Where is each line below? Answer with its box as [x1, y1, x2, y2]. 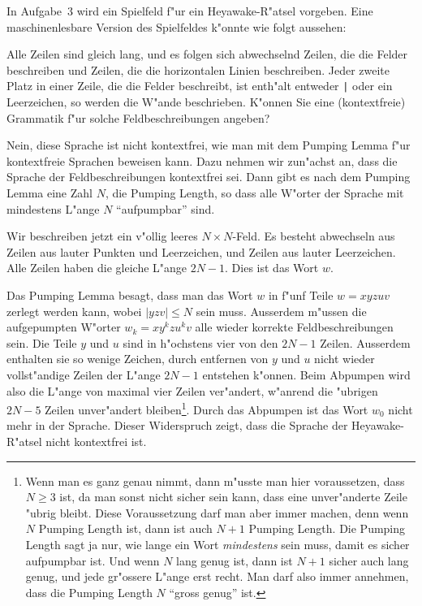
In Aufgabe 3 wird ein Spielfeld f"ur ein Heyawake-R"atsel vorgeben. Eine [6, 2, 373, 19]
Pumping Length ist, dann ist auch [38, 520, 213, 537]
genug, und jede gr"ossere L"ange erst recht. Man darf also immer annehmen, [25, 568, 409, 585]
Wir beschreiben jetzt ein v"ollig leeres [6, 227, 198, 245]
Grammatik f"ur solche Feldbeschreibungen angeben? [6, 109, 270, 126]
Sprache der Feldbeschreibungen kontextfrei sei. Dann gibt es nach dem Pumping [6, 168, 411, 185]
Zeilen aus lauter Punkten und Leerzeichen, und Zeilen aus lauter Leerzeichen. [6, 243, 396, 260]
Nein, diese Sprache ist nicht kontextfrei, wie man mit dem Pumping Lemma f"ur [6, 136, 411, 154]
